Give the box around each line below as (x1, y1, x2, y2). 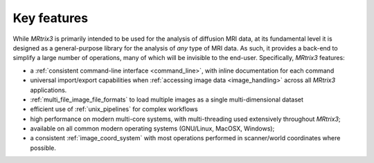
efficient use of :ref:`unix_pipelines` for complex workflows (30, 105, 198, 113)
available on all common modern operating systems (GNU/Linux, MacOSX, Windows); (30, 124, 275, 133)
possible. (30, 144, 57, 152)
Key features (12, 10, 89, 26)
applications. (30, 86, 67, 94)
